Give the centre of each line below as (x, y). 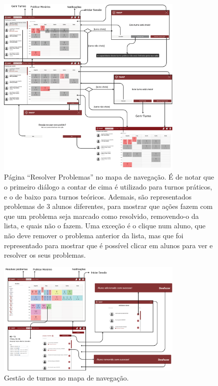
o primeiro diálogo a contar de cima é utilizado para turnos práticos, (108, 187)
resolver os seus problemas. (45, 255)
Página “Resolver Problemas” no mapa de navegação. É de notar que (109, 177)
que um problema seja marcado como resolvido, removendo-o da (102, 216)
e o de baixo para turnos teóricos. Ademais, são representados (98, 196)
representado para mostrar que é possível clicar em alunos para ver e (109, 245)
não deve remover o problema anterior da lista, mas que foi (94, 236)
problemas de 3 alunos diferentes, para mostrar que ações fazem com (109, 206)
